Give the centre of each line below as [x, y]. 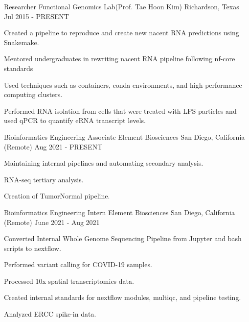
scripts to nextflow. [33, 248]
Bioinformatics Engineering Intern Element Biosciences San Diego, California [119, 212]
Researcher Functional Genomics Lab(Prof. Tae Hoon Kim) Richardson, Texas [122, 6]
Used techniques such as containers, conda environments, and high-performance [123, 85]
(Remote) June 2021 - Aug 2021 [52, 222]
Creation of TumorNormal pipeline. [57, 196]
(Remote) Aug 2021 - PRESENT [53, 146]
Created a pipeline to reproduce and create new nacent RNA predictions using [122, 33]
